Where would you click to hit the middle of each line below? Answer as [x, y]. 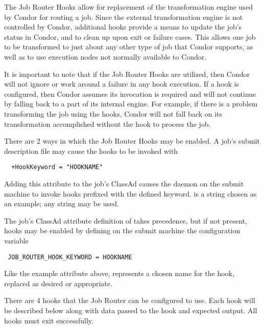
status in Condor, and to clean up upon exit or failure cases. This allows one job [130, 36]
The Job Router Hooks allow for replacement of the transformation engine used [128, 7]
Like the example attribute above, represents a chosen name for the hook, [119, 273]
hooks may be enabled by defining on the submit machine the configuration [122, 230]
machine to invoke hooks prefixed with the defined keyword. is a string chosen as [130, 193]
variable [16, 240]
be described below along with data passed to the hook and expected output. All [131, 310]
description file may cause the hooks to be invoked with [91, 150]
